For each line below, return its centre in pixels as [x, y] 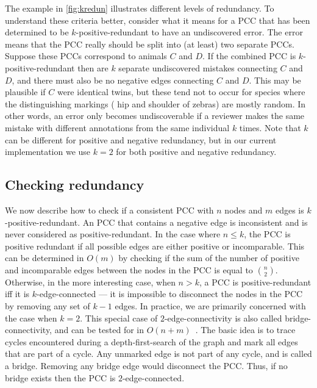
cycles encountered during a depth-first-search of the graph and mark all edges [151, 341]
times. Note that [270, 127]
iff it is [17, 294]
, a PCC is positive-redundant [255, 282]
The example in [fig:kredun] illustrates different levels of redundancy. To [140, 8]
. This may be [275, 80]
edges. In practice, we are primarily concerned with [210, 306]
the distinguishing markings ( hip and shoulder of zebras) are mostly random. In [155, 103]
